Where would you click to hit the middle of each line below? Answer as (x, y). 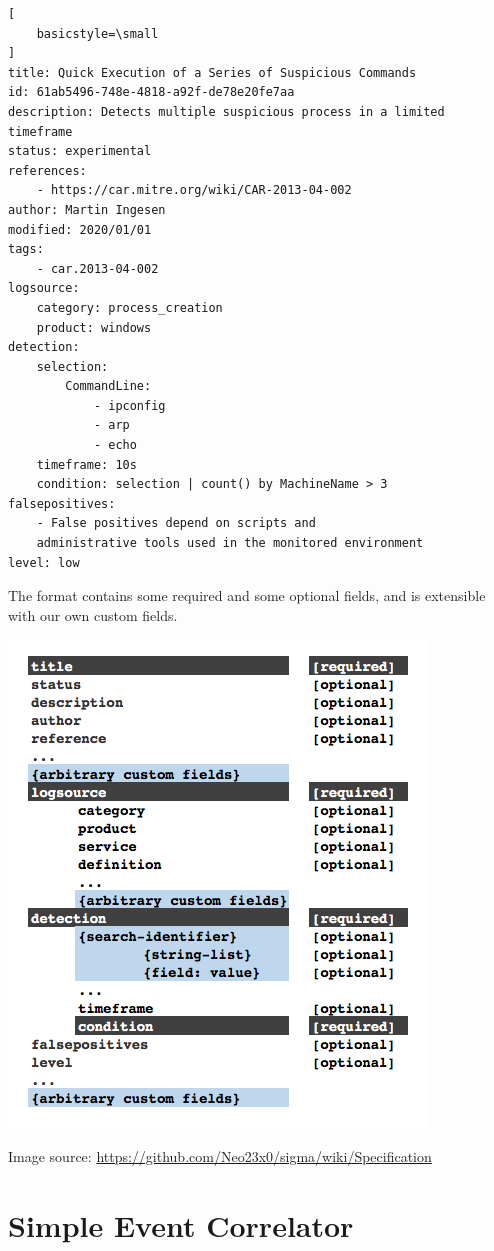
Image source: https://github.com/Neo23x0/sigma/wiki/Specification (220, 1156)
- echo (115, 445)
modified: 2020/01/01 (80, 229)
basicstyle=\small (97, 33)
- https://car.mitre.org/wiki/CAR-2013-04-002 (194, 190)
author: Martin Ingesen (87, 209)
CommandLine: (108, 386)
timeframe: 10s (86, 464)
